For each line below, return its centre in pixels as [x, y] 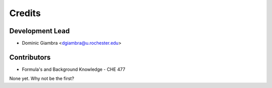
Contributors [30, 57]
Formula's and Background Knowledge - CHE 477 [74, 69]
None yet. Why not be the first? [42, 78]
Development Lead [40, 31]
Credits [25, 13]
